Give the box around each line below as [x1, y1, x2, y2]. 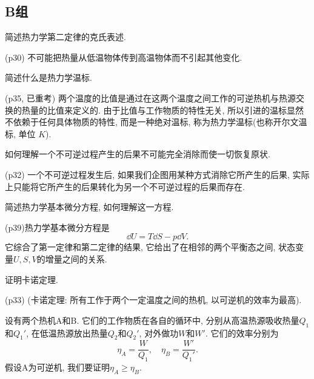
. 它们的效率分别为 [205, 326, 279, 339]
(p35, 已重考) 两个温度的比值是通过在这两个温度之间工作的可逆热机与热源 [5, 91, 296, 104]
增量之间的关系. [45, 252, 107, 265]
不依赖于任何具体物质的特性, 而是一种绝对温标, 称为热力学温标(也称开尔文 [5, 115, 299, 128]
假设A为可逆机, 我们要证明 [5, 361, 110, 374]
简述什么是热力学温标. [5, 71, 92, 84]
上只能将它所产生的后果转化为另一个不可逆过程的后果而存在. [5, 180, 245, 193]
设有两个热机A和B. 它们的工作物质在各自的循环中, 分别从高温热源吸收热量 [5, 313, 299, 326]
